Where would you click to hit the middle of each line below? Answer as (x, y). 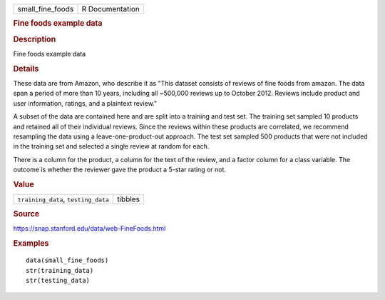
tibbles (128, 199)
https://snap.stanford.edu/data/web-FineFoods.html (89, 228)
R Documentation (111, 9)
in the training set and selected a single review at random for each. (111, 146)
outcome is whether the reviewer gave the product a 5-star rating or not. (120, 170)
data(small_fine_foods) (67, 260)
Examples (31, 243)
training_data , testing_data (63, 199)
